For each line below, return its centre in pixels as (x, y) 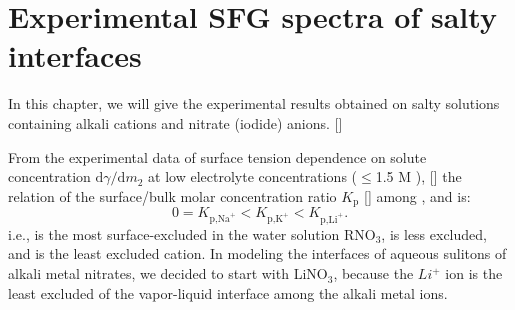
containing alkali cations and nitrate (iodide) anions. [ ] (175, 122)
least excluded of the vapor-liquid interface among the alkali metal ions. (228, 292)
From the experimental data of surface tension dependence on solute (217, 156)
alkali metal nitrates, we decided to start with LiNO (168, 273)
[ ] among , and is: (417, 195)
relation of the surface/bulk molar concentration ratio (172, 195)
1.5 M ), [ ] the (418, 176)
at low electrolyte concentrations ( (253, 176)
